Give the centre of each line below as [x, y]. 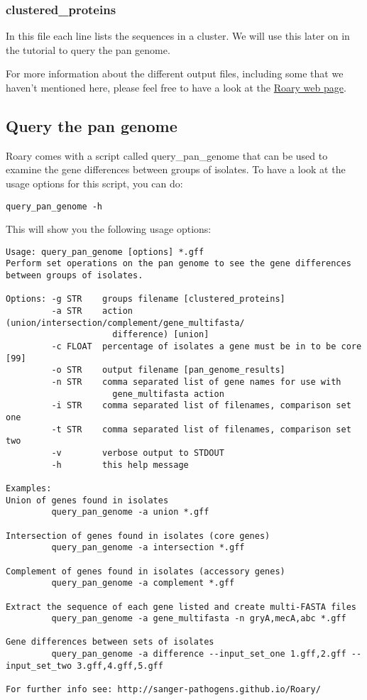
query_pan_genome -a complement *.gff [143, 583]
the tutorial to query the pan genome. [88, 49]
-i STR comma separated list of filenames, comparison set [201, 406]
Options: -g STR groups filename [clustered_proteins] [146, 299]
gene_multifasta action [168, 394]
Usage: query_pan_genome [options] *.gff [105, 252]
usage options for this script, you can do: [94, 183]
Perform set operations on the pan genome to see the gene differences [179, 264]
